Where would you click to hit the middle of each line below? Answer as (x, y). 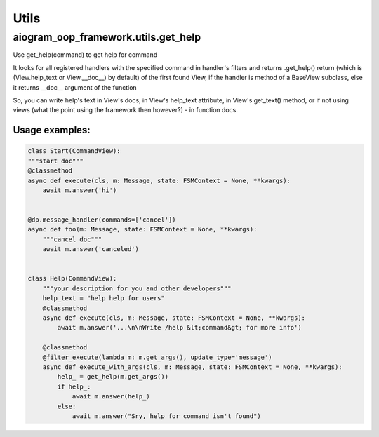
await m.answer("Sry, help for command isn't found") (166, 416)
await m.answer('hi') (80, 190)
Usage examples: (52, 130)
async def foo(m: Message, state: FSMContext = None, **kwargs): (142, 229)
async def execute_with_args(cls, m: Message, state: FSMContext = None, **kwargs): (193, 367)
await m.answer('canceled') (91, 249)
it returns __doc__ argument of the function (75, 87)
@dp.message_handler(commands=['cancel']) (102, 220)
